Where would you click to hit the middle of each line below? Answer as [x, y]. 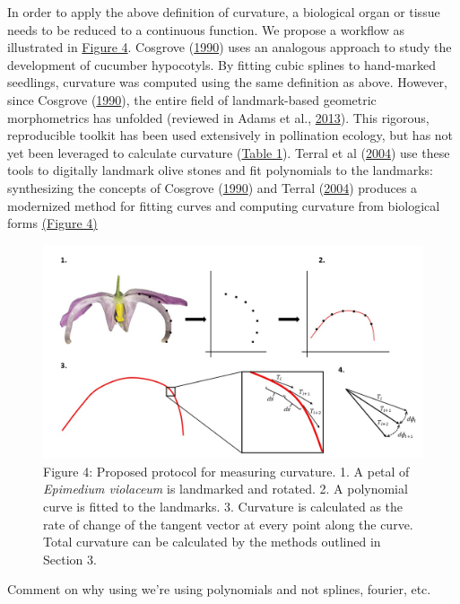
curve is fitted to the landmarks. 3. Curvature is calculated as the [223, 506]
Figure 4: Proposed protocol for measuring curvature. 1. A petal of [226, 471]
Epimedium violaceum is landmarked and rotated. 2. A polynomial [226, 489]
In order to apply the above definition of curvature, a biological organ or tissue [224, 12]
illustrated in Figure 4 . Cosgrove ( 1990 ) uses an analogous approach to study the [230, 47]
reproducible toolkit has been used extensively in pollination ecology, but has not [230, 135]
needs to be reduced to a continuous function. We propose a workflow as [206, 29]
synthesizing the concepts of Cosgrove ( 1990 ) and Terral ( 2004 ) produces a [213, 187]
